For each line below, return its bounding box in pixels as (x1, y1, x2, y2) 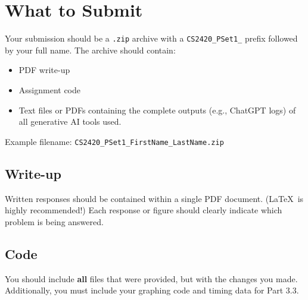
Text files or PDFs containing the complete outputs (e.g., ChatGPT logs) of (18, 103, 296, 116)
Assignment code (18, 83, 80, 96)
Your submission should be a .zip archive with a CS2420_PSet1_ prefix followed (5, 32, 298, 45)
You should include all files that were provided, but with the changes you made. (5, 272, 298, 285)
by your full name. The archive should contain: (5, 43, 176, 56)
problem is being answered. (5, 215, 104, 228)
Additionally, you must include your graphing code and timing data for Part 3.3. (5, 284, 299, 296)
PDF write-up (18, 64, 70, 76)
